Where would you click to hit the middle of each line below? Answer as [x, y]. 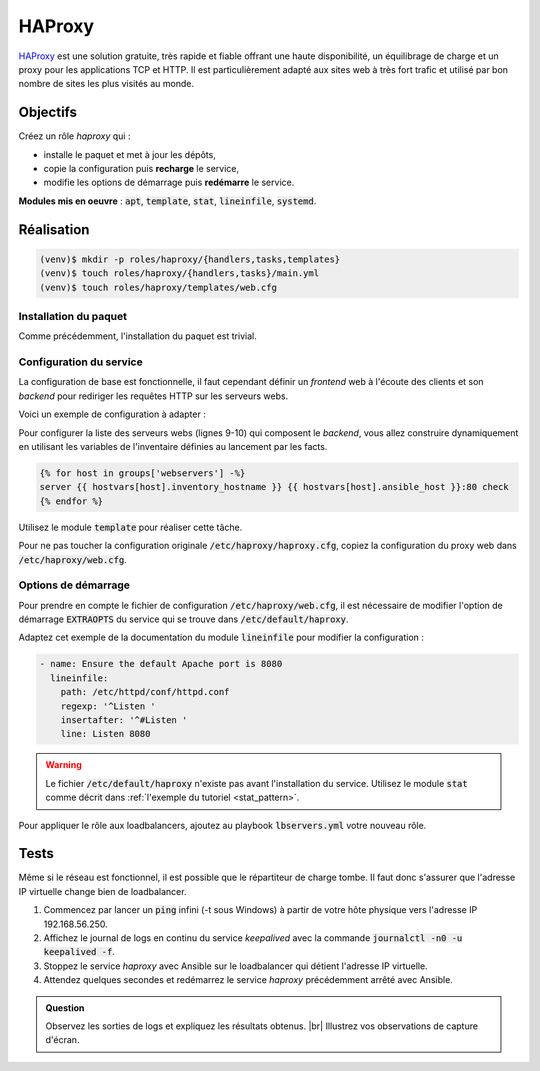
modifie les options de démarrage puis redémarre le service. [169, 182]
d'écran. [62, 1040]
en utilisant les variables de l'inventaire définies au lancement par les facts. [173, 447]
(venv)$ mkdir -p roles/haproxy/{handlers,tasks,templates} [190, 259]
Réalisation [54, 229]
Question [65, 1007]
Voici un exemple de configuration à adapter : [112, 414]
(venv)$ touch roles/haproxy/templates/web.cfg [158, 287]
